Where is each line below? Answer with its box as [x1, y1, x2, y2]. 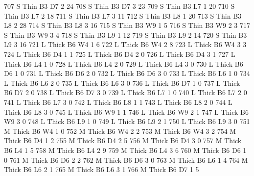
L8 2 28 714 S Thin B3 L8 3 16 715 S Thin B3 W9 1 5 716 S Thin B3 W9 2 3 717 [4, 20, 250, 30]
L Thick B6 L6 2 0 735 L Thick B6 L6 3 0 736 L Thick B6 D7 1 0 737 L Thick [4, 77, 240, 88]
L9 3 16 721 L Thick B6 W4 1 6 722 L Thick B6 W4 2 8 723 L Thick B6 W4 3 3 [4, 39, 247, 50]
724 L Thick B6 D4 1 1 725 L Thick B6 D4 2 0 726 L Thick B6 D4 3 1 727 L [4, 49, 235, 59]
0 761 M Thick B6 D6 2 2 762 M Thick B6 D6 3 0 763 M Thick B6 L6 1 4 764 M [4, 154, 248, 165]
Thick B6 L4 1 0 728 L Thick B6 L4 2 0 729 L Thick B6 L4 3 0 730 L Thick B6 [4, 58, 243, 69]
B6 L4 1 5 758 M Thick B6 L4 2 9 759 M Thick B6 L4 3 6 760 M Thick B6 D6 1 [4, 145, 247, 155]
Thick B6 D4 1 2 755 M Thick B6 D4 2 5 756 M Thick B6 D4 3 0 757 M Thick [4, 135, 242, 146]
